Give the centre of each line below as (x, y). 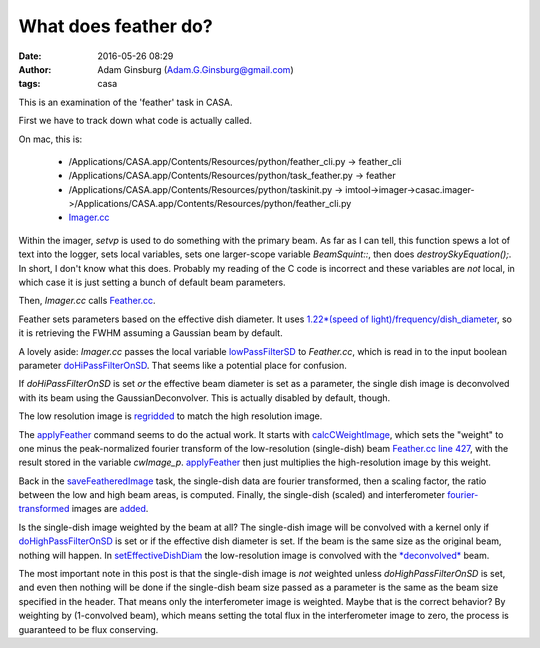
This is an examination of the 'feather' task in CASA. (125, 102)
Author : (35, 69)
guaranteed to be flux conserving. (88, 629)
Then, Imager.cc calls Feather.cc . (87, 301)
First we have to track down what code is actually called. (135, 121)
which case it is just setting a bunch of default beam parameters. (152, 282)
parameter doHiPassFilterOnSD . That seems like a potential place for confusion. (182, 365)
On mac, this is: (50, 139)
